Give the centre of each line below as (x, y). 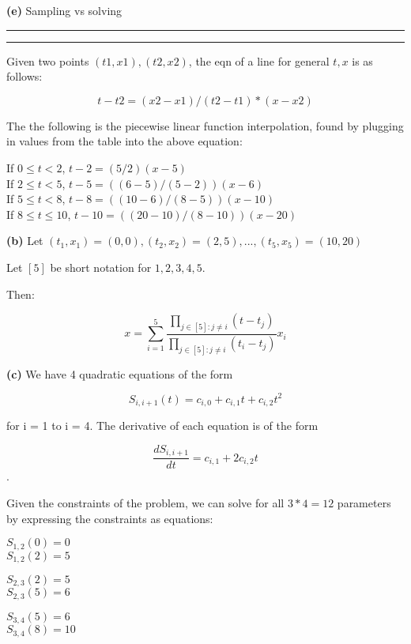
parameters (364, 502)
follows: (25, 76)
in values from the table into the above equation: (124, 141)
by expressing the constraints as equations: (110, 518)
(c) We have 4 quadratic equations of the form (120, 373)
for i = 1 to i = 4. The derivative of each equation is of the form (162, 426)
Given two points (48, 60)
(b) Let (25, 241)
